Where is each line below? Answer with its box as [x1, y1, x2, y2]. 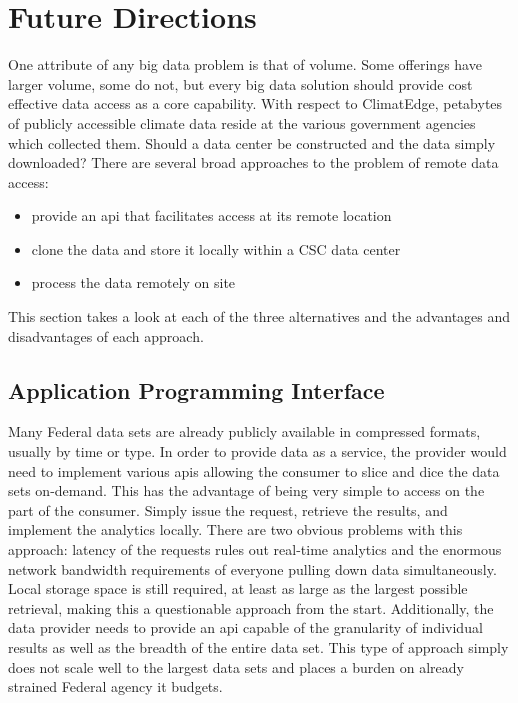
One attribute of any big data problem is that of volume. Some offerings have [8, 54, 482, 75]
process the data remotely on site [31, 272, 236, 293]
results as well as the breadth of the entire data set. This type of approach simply [8, 636, 509, 657]
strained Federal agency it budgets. [8, 676, 223, 697]
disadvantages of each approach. [8, 325, 204, 346]
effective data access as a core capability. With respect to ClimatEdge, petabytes [8, 93, 503, 114]
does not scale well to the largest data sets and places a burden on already [8, 656, 464, 677]
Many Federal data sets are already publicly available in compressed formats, [8, 421, 481, 442]
